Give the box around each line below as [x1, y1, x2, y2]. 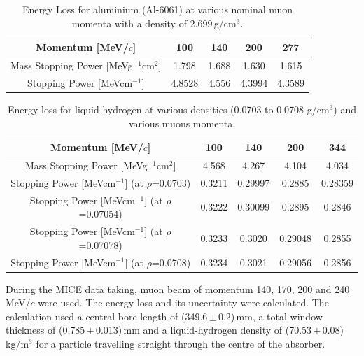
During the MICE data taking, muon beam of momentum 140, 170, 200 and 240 [6, 281, 350, 296]
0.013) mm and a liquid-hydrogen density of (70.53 [95, 322, 312, 337]
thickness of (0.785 [6, 322, 85, 337]
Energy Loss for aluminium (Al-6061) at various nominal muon [22, 2, 293, 16]
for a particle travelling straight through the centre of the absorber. [36, 336, 325, 351]
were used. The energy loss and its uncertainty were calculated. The [38, 295, 329, 310]
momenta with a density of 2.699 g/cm [71, 15, 237, 30]
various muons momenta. [128, 115, 236, 130]
